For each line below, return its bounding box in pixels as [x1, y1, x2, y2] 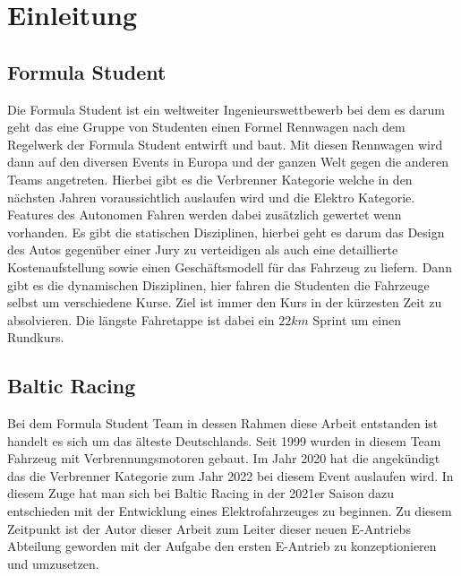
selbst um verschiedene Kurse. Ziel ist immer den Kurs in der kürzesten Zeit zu [7, 293, 442, 312]
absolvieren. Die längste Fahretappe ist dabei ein [7, 310, 275, 329]
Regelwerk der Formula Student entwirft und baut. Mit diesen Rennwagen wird [7, 134, 443, 153]
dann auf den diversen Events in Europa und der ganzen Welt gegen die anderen [7, 152, 449, 171]
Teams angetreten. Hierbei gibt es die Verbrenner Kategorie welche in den [7, 169, 413, 188]
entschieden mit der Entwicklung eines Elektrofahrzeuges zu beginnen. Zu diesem [7, 502, 452, 520]
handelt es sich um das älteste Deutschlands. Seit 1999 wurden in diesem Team [7, 431, 441, 450]
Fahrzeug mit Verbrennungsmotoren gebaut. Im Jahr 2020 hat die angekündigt [7, 449, 440, 468]
